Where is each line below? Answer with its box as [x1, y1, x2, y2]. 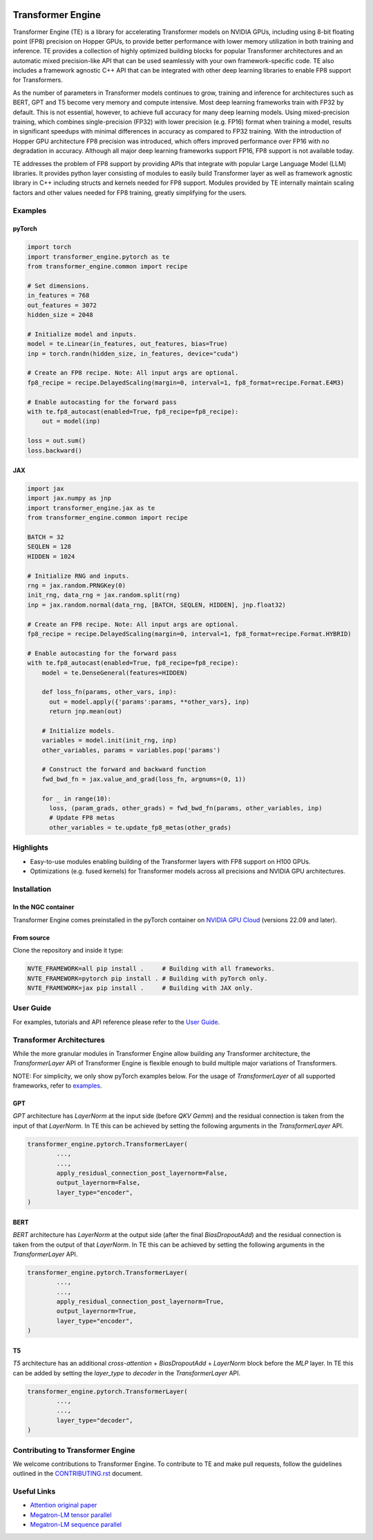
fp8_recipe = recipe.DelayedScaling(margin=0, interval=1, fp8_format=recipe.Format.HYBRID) [27, 630, 352, 638]
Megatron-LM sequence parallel [30, 1521, 122, 1529]
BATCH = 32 [27, 533, 64, 541]
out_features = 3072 [27, 301, 97, 309]
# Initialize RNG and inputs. [27, 571, 130, 580]
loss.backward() [27, 446, 83, 455]
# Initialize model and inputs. [27, 330, 137, 338]
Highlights [12, 843, 48, 852]
